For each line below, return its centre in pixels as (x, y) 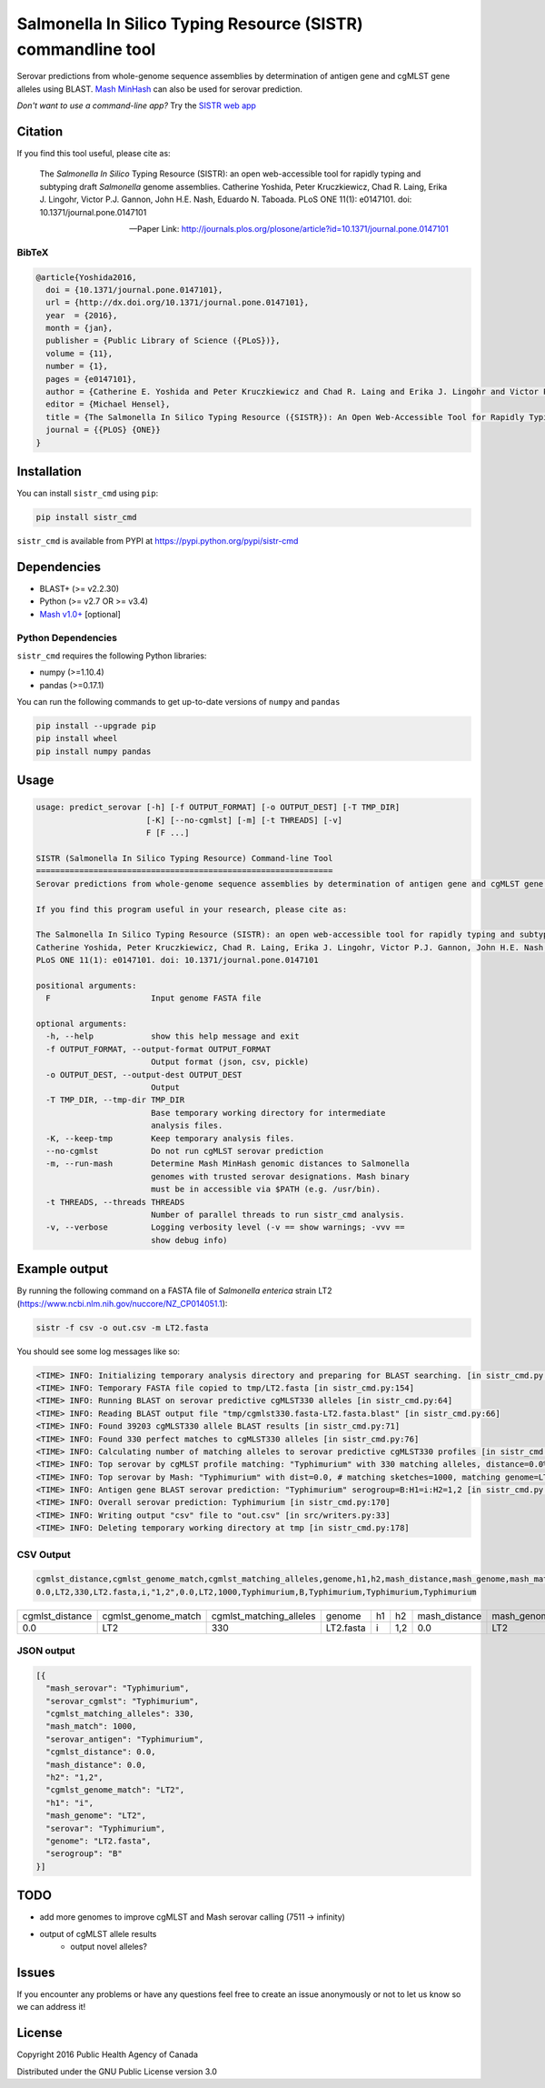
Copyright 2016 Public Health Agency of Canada (108, 2054)
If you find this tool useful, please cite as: (94, 154)
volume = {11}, (79, 353)
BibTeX (33, 252)
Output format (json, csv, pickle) (230, 1062)
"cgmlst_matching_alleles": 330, (120, 1714)
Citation (40, 131)
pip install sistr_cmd (86, 517)
